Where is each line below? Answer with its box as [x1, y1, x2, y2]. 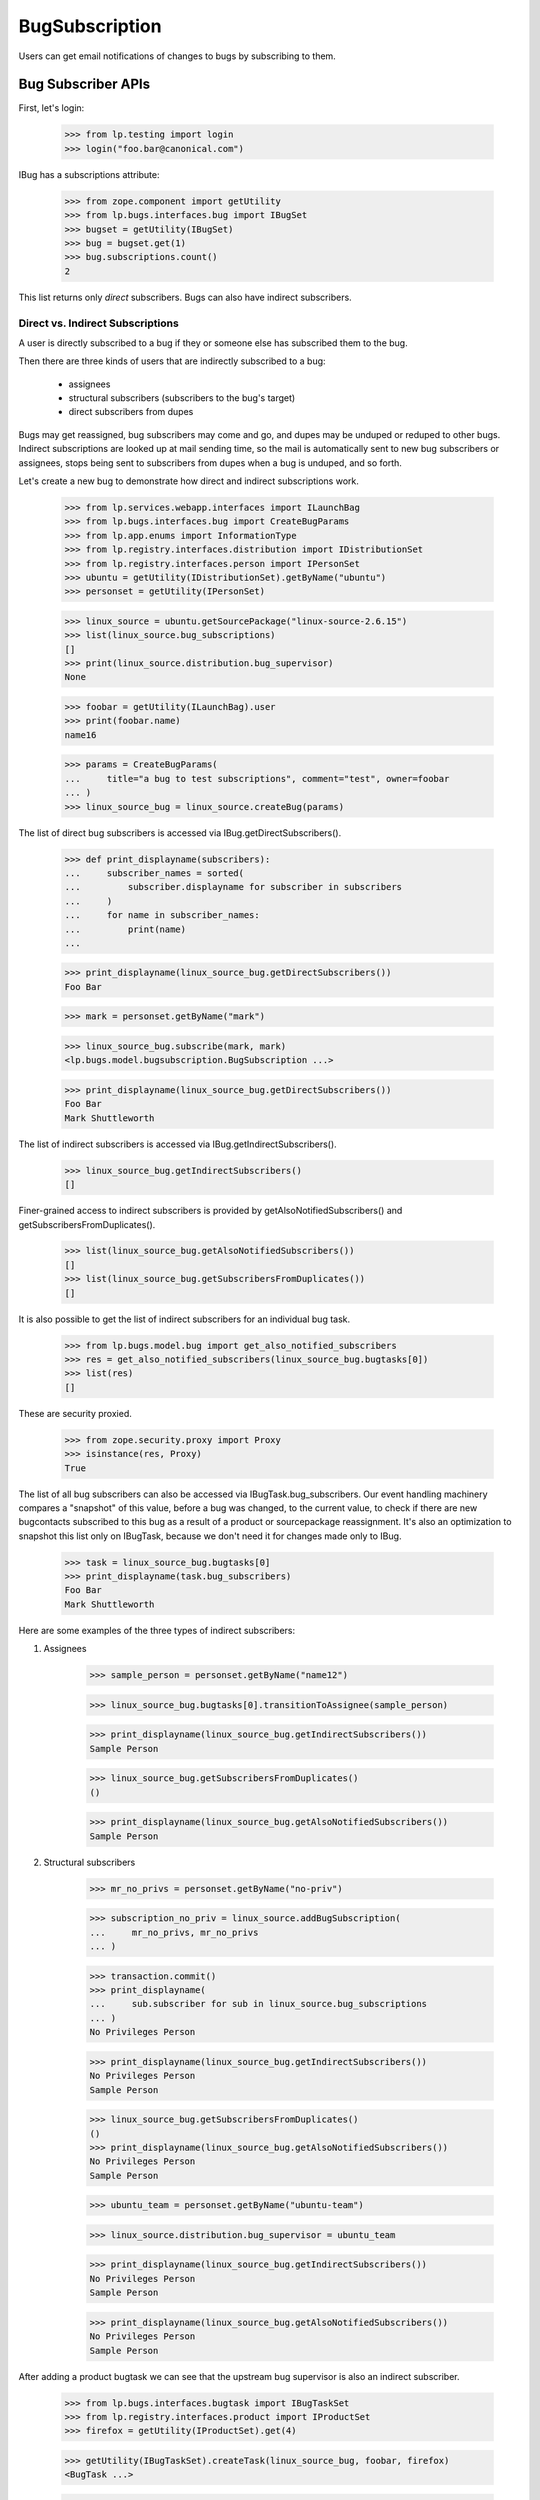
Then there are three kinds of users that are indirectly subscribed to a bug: [18, 355, 326, 367]
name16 [64, 729, 97, 740]
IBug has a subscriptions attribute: [18, 168, 160, 180]
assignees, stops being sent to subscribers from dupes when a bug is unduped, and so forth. [18, 456, 402, 469]
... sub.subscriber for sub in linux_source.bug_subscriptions [89, 1998, 428, 2010]
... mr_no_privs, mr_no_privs [89, 1926, 259, 1938]
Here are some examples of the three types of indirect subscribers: [18, 1624, 296, 1636]
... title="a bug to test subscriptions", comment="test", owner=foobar [64, 773, 450, 784]
